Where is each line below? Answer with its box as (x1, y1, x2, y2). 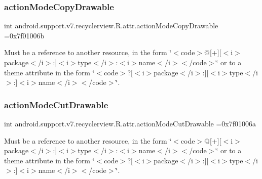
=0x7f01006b (4, 30, 45, 40)
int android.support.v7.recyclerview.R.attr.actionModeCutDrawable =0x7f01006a (4, 118, 256, 128)
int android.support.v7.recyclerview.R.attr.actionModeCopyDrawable (4, 20, 218, 31)
